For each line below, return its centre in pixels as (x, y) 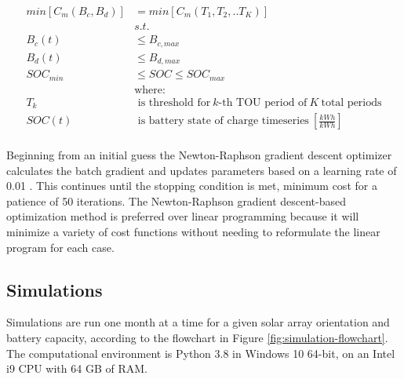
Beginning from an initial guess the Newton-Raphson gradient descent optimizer (199, 155)
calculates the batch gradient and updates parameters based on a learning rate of (202, 170)
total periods (351, 102)
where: (150, 90)
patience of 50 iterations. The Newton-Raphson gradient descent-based (177, 200)
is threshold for (174, 102)
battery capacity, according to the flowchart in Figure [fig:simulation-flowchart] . (197, 338)
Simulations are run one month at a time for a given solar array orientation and (198, 322)
